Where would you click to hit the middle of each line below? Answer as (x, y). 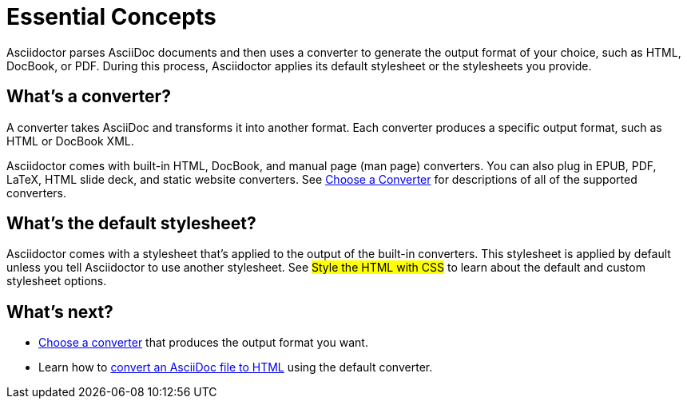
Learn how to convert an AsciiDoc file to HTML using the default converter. (236, 367)
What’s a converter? (89, 97)
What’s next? (60, 312)
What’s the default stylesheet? (131, 224)
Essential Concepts (111, 17)
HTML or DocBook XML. (70, 141)
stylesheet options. (57, 281)
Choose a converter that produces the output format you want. (203, 343)
